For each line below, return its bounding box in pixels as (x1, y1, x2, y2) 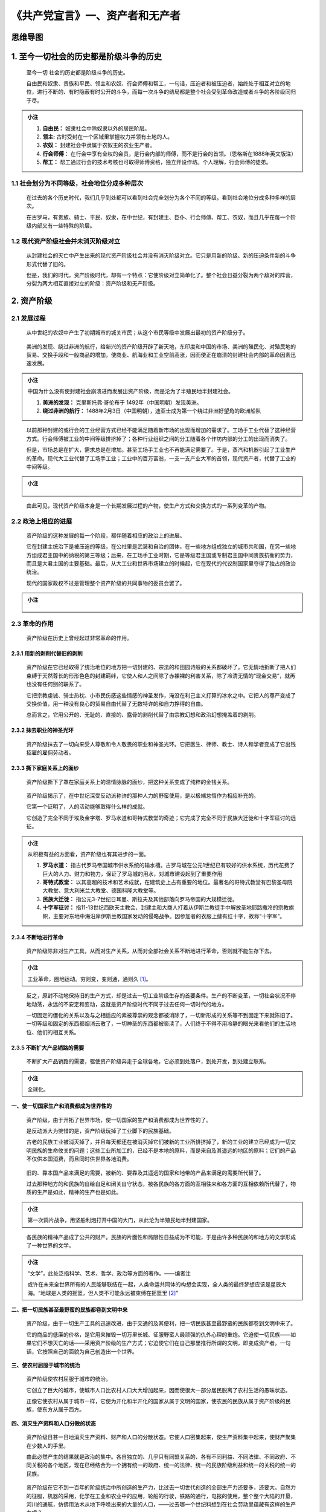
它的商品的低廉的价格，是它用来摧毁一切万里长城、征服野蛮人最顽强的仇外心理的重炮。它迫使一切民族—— (26, 1331, 291, 1338)
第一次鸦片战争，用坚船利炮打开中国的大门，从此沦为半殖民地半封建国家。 (27, 1216, 213, 1224)
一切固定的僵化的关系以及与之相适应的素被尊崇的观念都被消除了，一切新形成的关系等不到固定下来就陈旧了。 (26, 1011, 296, 1018)
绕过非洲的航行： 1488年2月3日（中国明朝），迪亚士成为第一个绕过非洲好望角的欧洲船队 (42, 407, 261, 414)
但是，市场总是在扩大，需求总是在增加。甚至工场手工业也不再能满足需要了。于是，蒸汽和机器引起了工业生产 (26, 446, 296, 454)
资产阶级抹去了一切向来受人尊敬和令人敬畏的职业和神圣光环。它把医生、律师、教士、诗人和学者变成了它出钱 (26, 740, 296, 748)
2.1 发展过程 (11, 314, 46, 323)
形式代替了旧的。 (26, 260, 69, 267)
